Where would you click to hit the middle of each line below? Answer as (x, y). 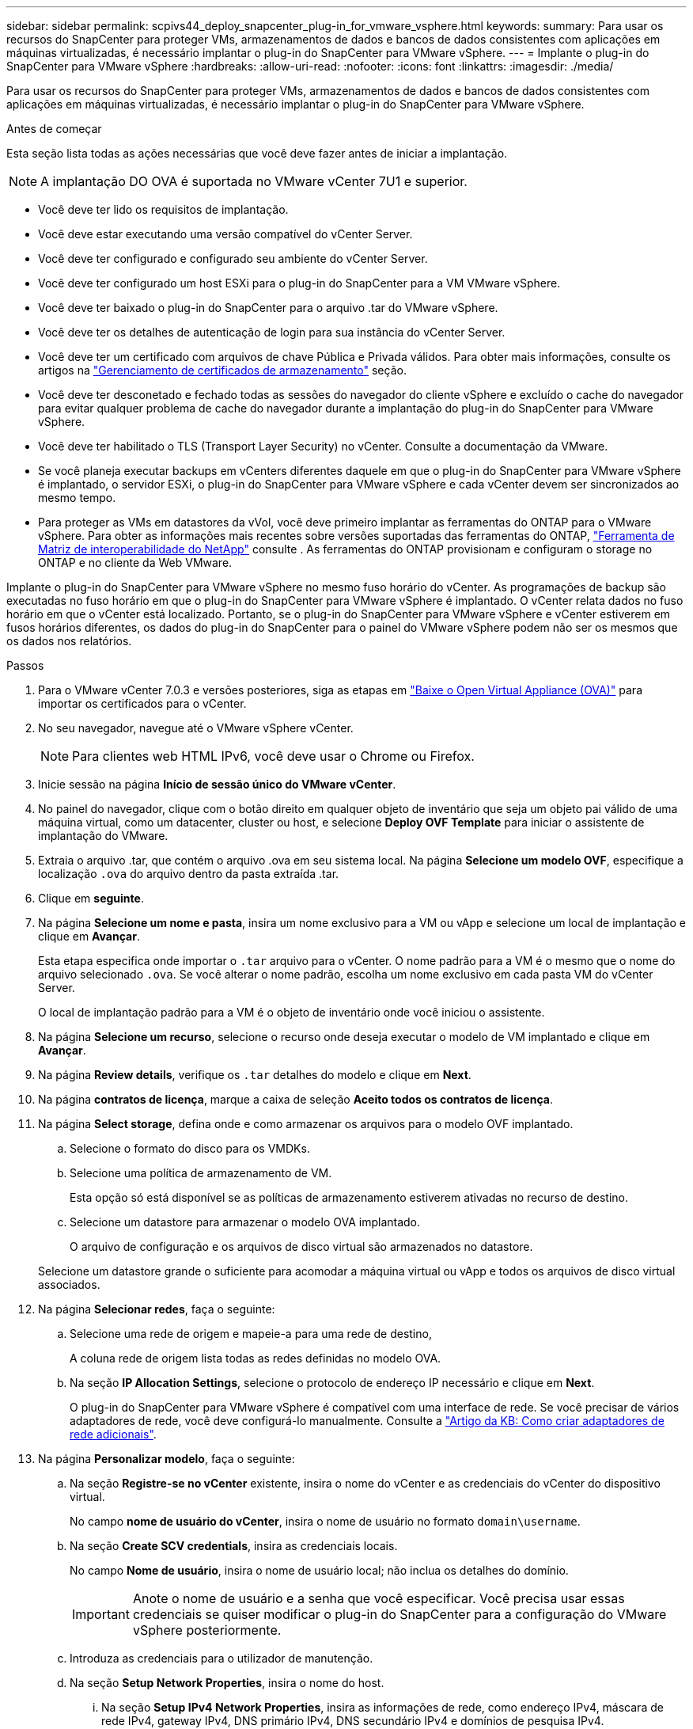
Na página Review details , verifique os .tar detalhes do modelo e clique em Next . (255, 1075)
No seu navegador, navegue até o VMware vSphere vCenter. (196, 728)
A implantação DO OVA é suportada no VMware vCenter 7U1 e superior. (254, 181)
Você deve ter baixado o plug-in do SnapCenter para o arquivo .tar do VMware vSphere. (268, 308)
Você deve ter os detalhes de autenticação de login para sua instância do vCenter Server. (272, 332)
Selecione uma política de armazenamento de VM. (201, 1173)
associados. (69, 1284)
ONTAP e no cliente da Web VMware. (135, 562)
